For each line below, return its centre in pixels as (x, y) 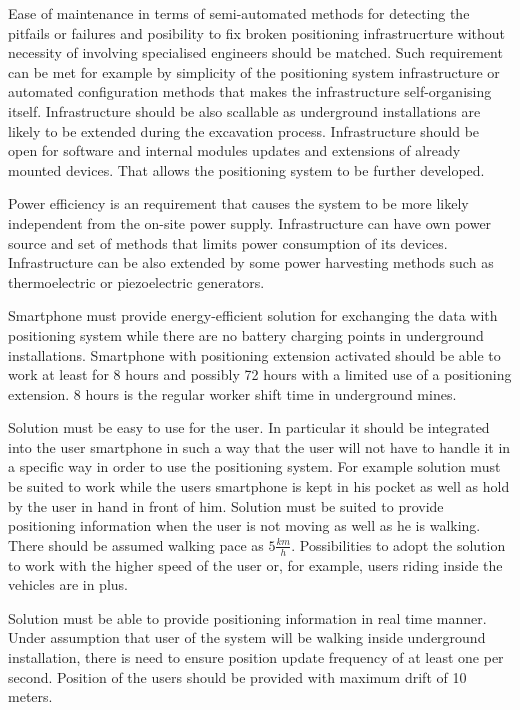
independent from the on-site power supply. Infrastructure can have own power (250, 222)
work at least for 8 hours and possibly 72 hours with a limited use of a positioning (260, 374)
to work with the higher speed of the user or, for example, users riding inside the (255, 564)
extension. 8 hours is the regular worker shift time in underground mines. (232, 393)
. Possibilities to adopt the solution (398, 544)
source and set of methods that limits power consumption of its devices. (228, 242)
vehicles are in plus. (68, 584)
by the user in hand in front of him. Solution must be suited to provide (226, 505)
